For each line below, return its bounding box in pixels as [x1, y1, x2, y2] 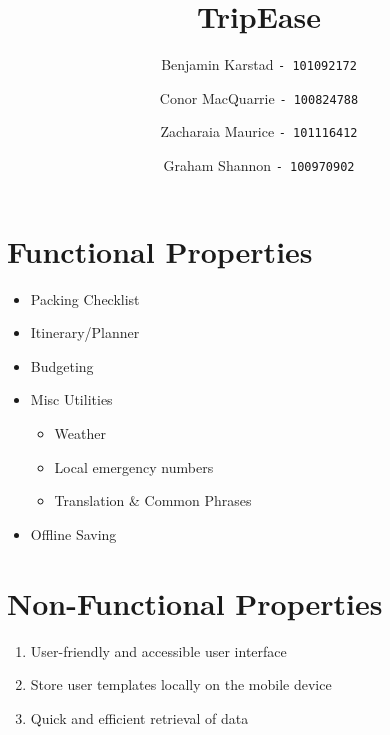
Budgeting [30, 355, 94, 376]
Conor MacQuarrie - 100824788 [159, 87, 359, 108]
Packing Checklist [30, 288, 140, 309]
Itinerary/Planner [30, 322, 140, 343]
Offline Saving [30, 523, 117, 544]
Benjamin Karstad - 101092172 [161, 54, 357, 75]
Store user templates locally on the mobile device [30, 674, 332, 695]
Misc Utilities [30, 389, 113, 410]
